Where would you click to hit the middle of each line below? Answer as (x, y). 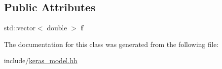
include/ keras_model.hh (41, 60)
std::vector (20, 28)
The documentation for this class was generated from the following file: (111, 44)
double (57, 28)
